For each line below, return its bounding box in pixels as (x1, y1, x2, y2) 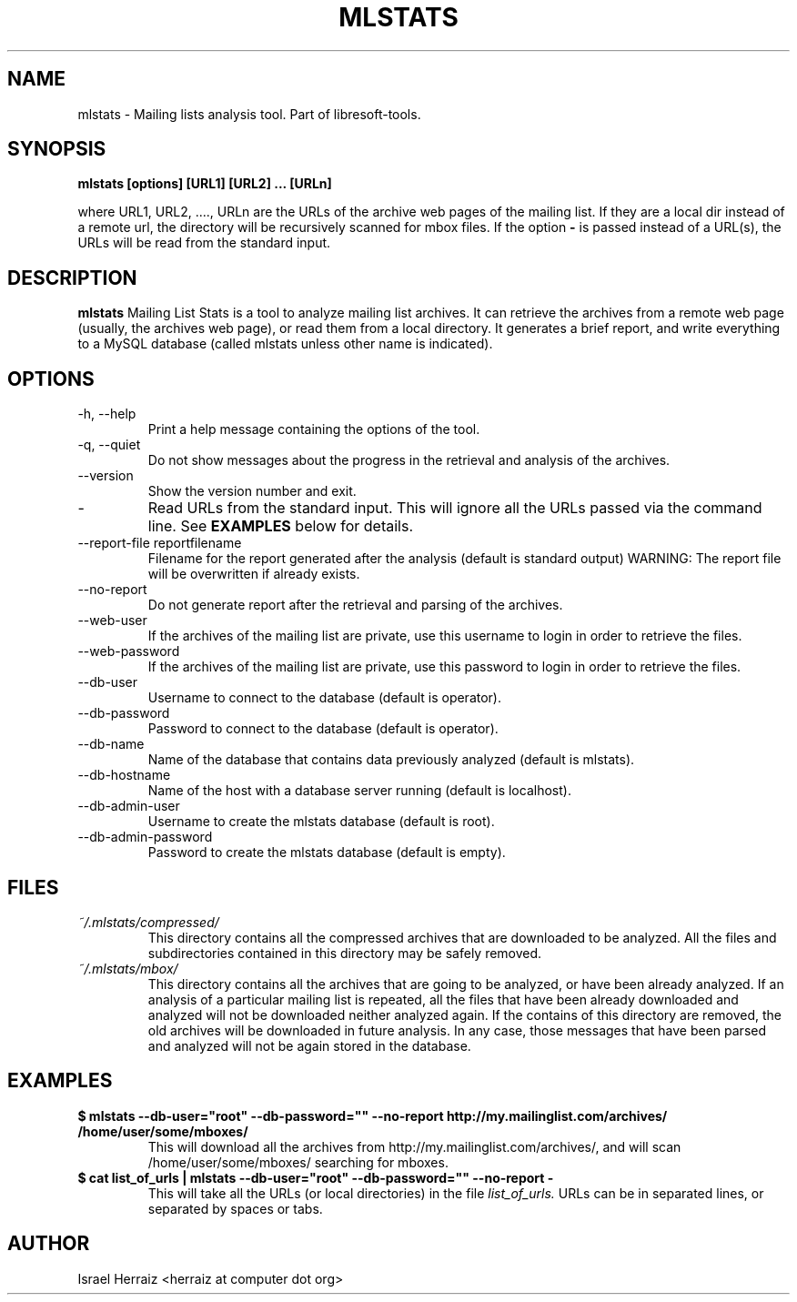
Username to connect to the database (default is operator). (147, 690, 502, 706)
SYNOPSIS (7, 137, 106, 161)
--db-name (77, 736, 145, 752)
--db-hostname (77, 767, 171, 783)
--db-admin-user (77, 798, 180, 814)
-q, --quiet (77, 437, 141, 453)
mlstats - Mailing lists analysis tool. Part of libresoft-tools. (77, 106, 421, 122)
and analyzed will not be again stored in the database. (147, 1037, 471, 1054)
